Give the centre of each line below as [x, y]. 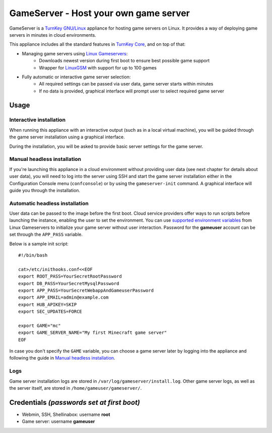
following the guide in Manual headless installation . [62, 358]
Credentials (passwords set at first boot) [75, 402]
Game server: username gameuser [58, 421]
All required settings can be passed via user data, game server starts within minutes [126, 84]
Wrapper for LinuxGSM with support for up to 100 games [98, 67]
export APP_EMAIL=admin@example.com [63, 297]
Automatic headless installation [49, 203]
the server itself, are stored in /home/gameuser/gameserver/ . [76, 388]
